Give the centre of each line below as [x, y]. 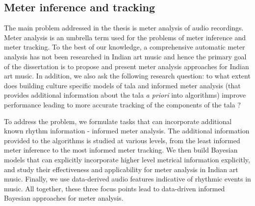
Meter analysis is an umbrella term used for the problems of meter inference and [125, 37]
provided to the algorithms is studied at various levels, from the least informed [122, 140]
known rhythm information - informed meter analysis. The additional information [127, 131]
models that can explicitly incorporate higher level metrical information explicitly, [127, 159]
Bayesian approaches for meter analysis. [64, 198]
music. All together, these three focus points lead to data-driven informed [115, 188]
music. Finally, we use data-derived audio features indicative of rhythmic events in [127, 179]
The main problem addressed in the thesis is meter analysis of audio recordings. [124, 28]
